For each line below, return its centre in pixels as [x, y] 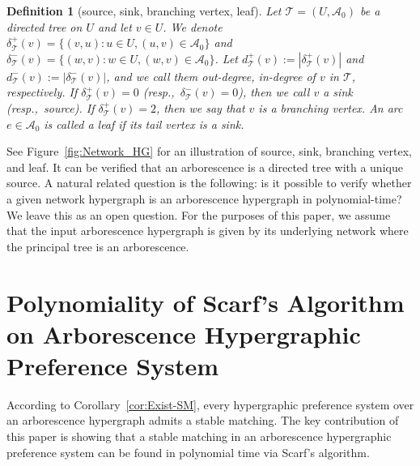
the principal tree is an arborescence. [98, 246]
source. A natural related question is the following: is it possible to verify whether [209, 183]
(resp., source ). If [51, 107]
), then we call [274, 92]
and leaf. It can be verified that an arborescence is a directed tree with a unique [205, 167]
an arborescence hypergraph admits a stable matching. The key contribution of [203, 420]
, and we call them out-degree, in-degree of [211, 76]
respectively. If [42, 92]
